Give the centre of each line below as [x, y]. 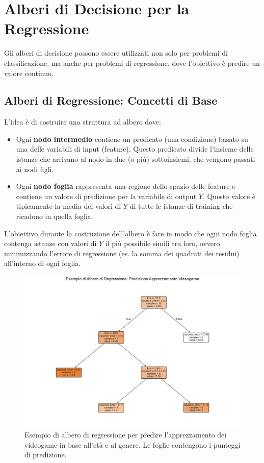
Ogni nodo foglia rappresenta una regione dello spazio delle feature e [126, 186]
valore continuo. [29, 73]
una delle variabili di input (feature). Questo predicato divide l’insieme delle [135, 149]
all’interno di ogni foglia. [43, 263]
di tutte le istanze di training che [181, 206]
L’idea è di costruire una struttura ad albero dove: [83, 122]
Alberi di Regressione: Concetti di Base [111, 100]
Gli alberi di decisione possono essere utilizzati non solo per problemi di [116, 53]
